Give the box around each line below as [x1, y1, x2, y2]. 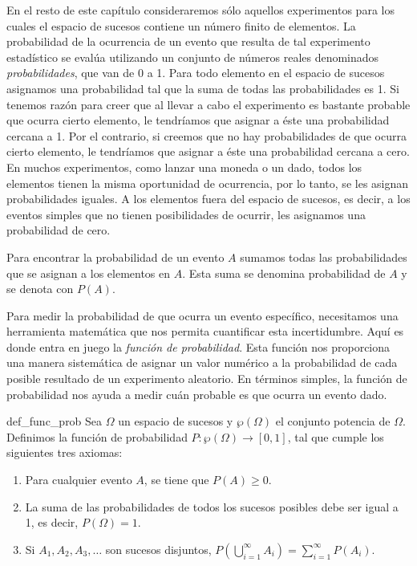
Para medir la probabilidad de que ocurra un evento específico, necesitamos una [6, 307, 399, 324]
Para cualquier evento [25, 471, 132, 488]
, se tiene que [144, 471, 209, 488]
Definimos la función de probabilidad [6, 428, 188, 445]
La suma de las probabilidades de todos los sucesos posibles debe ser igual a [25, 498, 399, 515]
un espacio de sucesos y [118, 413, 233, 430]
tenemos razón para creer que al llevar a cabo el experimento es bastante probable [6, 96, 411, 112]
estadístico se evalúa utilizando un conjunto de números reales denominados [6, 48, 379, 65]
